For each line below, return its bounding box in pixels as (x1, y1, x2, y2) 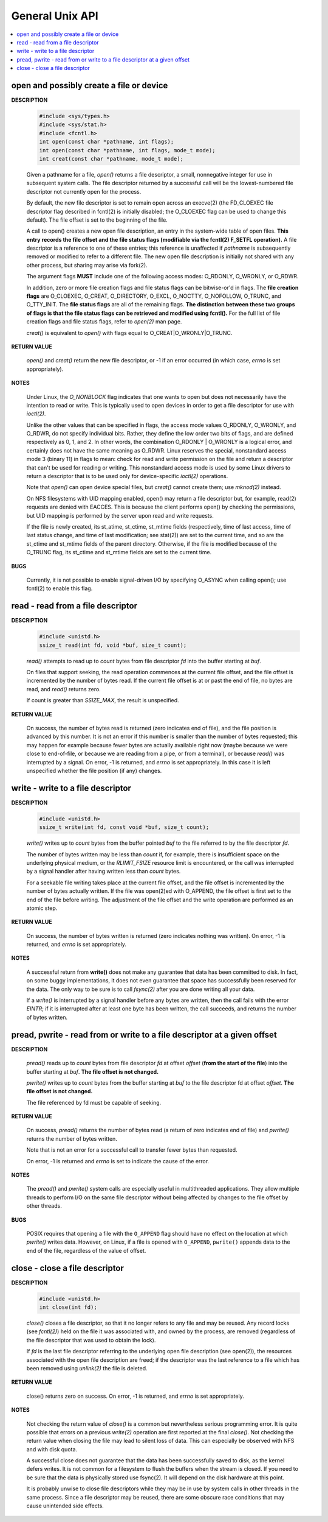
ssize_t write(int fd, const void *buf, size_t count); (39, 824, 210, 831)
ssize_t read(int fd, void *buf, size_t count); (39, 641, 187, 649)
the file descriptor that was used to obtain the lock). (26, 1336, 156, 1344)
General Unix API (11, 9, 98, 23)
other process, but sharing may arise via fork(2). (26, 261, 148, 269)
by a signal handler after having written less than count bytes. (26, 868, 181, 875)
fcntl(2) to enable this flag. (26, 585, 93, 592)
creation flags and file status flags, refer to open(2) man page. (26, 318, 182, 325)
